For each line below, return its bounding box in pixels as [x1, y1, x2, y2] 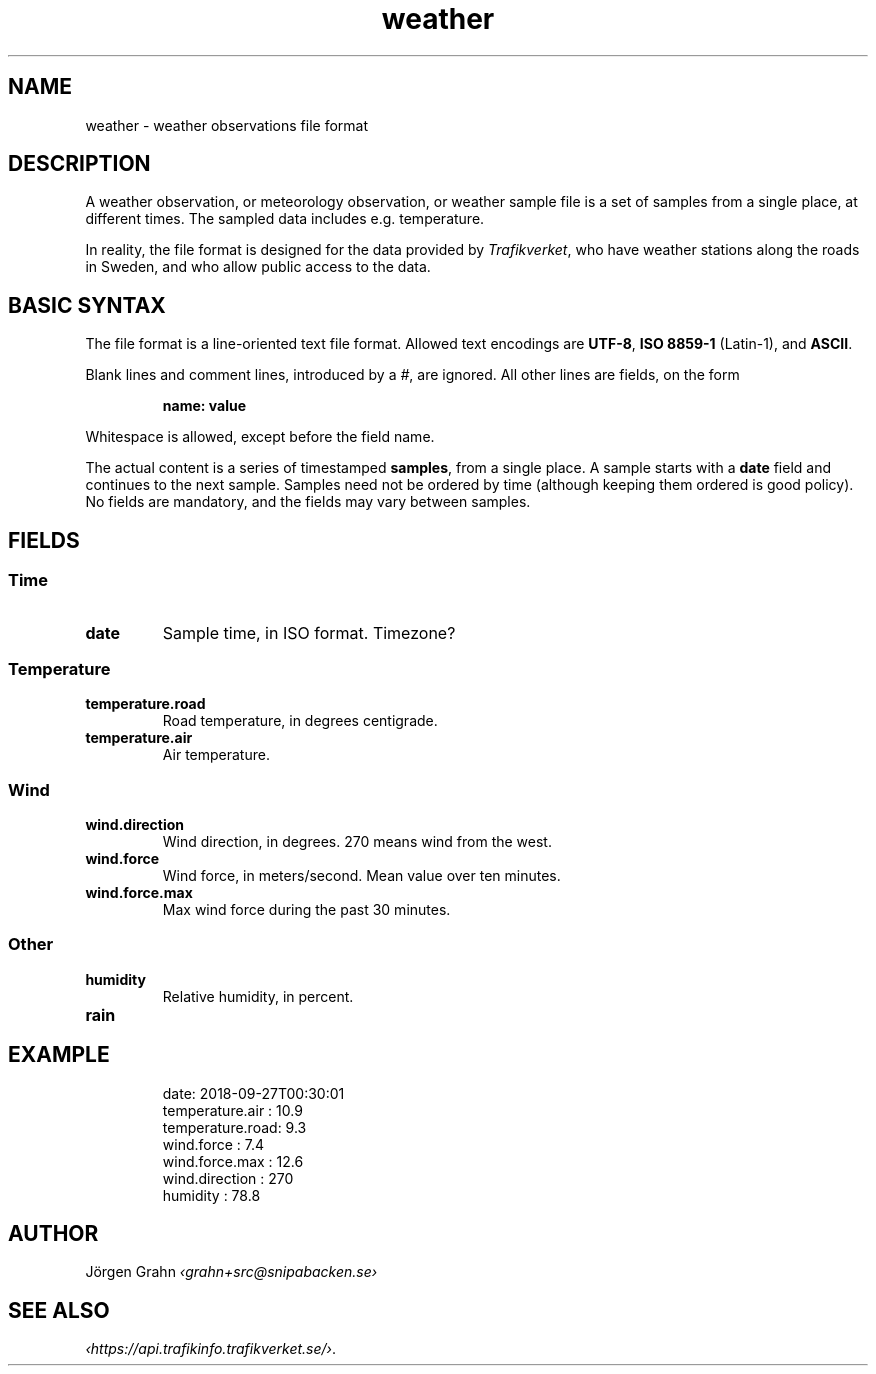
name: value [162, 397, 246, 415]
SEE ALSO [8, 1297, 110, 1323]
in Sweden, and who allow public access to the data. [85, 258, 431, 276]
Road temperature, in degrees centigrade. [162, 712, 438, 730]
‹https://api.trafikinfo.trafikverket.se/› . [85, 1340, 337, 1358]
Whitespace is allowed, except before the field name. [85, 428, 435, 446]
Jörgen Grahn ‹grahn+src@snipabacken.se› [85, 1263, 378, 1281]
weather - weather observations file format [85, 116, 369, 134]
